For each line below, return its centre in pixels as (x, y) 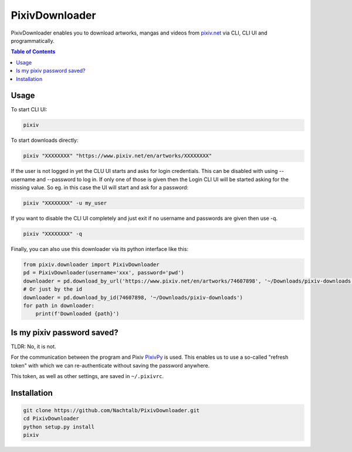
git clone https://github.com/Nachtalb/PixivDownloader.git (111, 411)
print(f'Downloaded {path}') (77, 314)
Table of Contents (33, 52)
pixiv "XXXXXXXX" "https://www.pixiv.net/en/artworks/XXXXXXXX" (118, 156)
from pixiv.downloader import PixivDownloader (91, 265)
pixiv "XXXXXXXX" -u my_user (65, 203)
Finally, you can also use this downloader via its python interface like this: (100, 249)
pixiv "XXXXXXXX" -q (53, 234)
